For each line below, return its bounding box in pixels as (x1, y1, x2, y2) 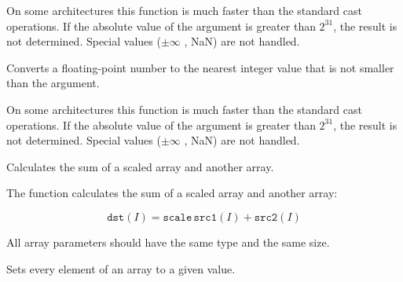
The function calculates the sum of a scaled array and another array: (6, 185, 338, 201)
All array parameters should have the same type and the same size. (6, 233, 330, 250)
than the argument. (6, 75, 100, 91)
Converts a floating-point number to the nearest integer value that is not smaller (6, 59, 394, 75)
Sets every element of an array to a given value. (6, 260, 236, 277)
